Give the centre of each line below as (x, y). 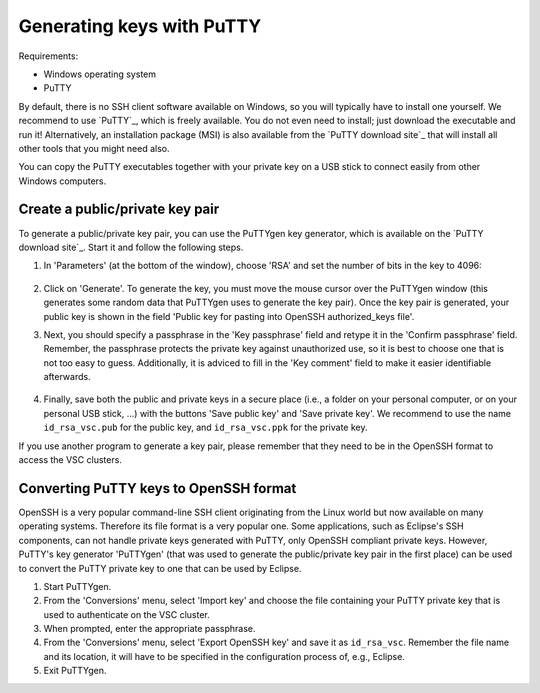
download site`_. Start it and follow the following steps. (131, 247)
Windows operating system (100, 74)
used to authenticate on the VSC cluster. (126, 614)
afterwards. (67, 377)
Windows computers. (62, 181)
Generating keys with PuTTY (140, 26)
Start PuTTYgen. (77, 586)
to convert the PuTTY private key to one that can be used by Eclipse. (160, 568)
